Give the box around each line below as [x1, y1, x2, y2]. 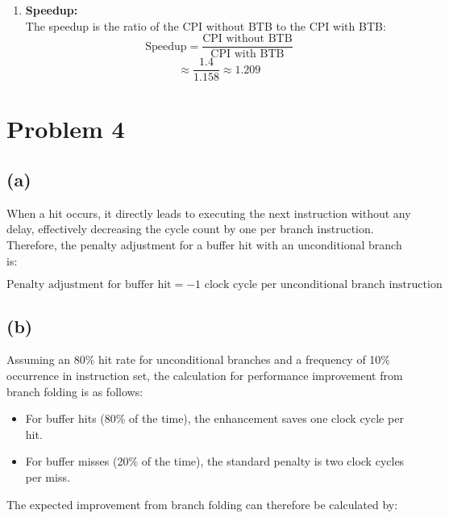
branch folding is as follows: [6, 382, 143, 399]
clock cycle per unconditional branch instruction [204, 279, 443, 291]
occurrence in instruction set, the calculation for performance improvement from [6, 367, 403, 384]
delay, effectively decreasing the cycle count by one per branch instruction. [6, 220, 374, 237]
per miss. [25, 469, 70, 486]
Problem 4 [6, 111, 125, 144]
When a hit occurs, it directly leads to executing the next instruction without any [6, 204, 411, 221]
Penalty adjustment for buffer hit [6, 279, 172, 291]
